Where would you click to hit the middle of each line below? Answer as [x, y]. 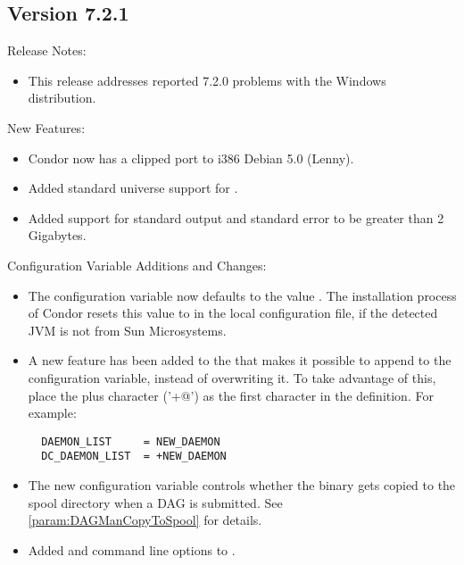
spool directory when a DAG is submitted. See [155, 502]
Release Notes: [47, 50]
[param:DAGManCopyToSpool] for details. [145, 520]
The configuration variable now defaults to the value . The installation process [242, 295]
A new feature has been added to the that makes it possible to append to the [240, 360]
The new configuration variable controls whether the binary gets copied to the [242, 485]
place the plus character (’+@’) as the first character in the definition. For [231, 395]
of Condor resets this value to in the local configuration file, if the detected [233, 313]
